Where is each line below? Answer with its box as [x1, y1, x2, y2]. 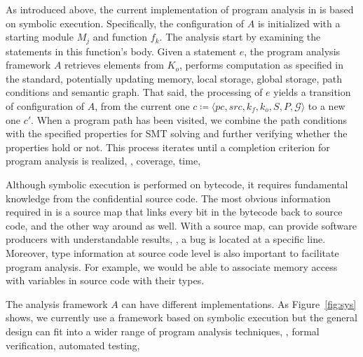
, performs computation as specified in [179, 57, 344, 72]
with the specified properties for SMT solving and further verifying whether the [6, 126, 348, 141]
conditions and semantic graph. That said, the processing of [6, 85, 263, 99]
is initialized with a [257, 15, 341, 30]
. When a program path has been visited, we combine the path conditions [31, 112, 348, 127]
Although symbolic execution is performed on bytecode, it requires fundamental [6, 176, 348, 191]
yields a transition [273, 85, 351, 99]
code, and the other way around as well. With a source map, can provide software [6, 218, 357, 232]
